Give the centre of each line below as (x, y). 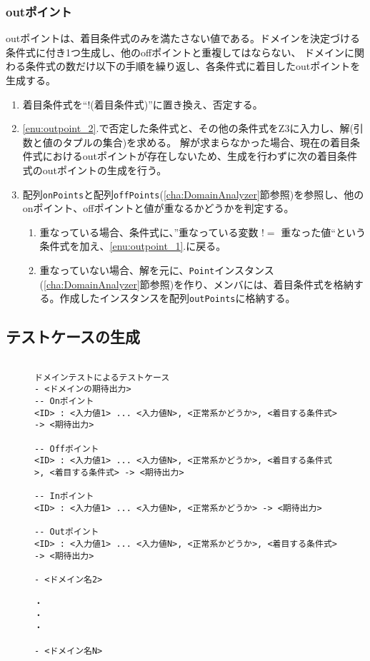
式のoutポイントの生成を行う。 (95, 170)
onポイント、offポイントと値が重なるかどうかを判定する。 (158, 208)
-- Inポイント (64, 496)
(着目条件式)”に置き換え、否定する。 (176, 104)
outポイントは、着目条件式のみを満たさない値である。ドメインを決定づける (183, 38)
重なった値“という (323, 232)
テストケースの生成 (73, 337)
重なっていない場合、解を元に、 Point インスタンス (157, 270)
